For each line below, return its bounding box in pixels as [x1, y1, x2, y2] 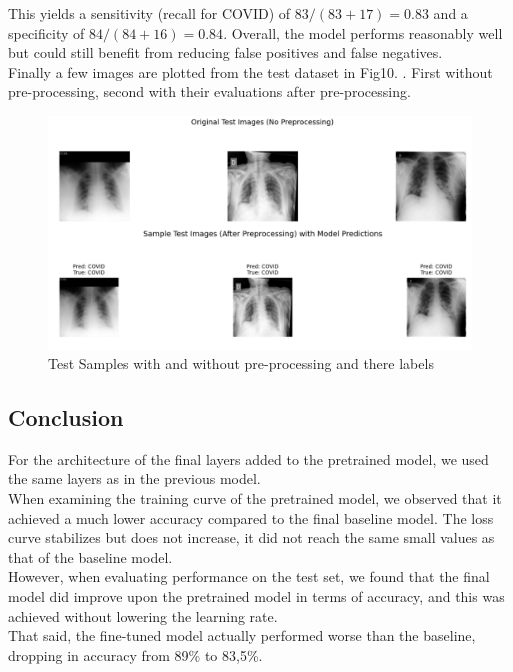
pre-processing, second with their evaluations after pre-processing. [8, 81, 411, 102]
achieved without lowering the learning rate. [8, 605, 278, 626]
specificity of [8, 22, 85, 43]
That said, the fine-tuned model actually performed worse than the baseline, [8, 625, 476, 646]
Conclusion [8, 402, 124, 433]
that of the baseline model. [8, 546, 173, 567]
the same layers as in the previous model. [8, 468, 261, 489]
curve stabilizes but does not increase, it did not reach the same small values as [8, 527, 495, 548]
